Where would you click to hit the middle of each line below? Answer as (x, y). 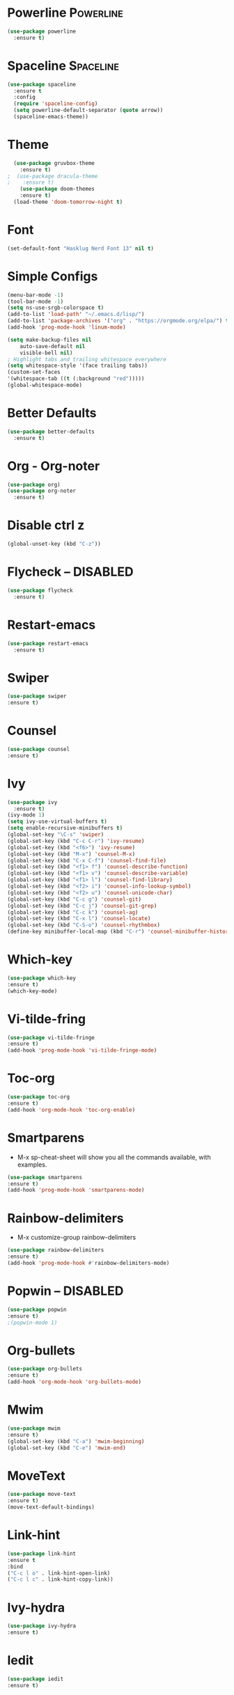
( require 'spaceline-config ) (56, 104)
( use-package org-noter (42, 491)
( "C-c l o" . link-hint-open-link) (59, 1573)
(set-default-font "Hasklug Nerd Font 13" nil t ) (81, 249)
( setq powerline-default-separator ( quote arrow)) (88, 110)
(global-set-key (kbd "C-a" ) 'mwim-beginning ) (76, 1441)
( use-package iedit (36, 1679)
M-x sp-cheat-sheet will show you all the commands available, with (114, 1157)
